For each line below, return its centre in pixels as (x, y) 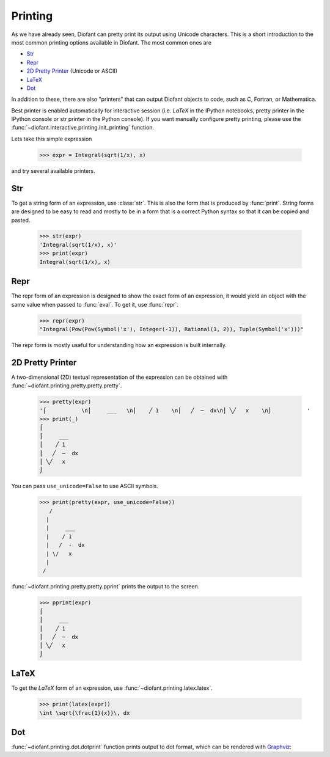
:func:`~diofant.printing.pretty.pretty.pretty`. (67, 386)
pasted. (21, 220)
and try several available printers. (53, 170)
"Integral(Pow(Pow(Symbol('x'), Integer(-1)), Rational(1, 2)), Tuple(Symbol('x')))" (171, 329)
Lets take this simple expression (52, 139)
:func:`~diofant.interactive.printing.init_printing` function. (83, 128)
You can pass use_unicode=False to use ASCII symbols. (85, 486)
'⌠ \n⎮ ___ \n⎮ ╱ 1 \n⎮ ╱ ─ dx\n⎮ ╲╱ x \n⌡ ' (175, 410)
